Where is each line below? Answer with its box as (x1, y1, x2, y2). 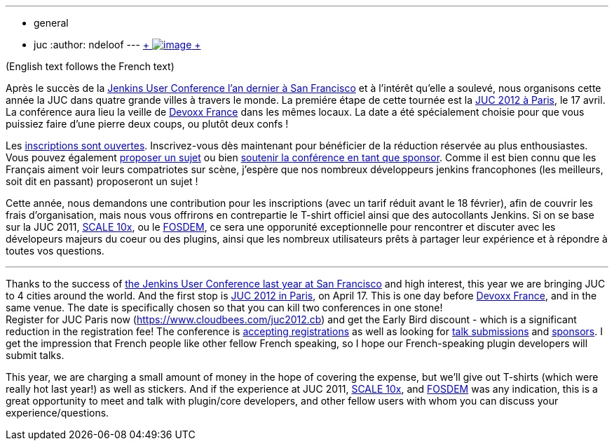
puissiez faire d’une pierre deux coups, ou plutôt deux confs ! (6, 118, 289, 130)
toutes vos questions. (6, 245, 104, 257)
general (34, 17, 69, 29)
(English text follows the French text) (6, 60, 175, 72)
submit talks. (6, 349, 64, 361)
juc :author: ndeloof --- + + (34, 39, 201, 50)
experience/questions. (6, 407, 109, 419)
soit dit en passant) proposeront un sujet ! (6, 175, 198, 187)
